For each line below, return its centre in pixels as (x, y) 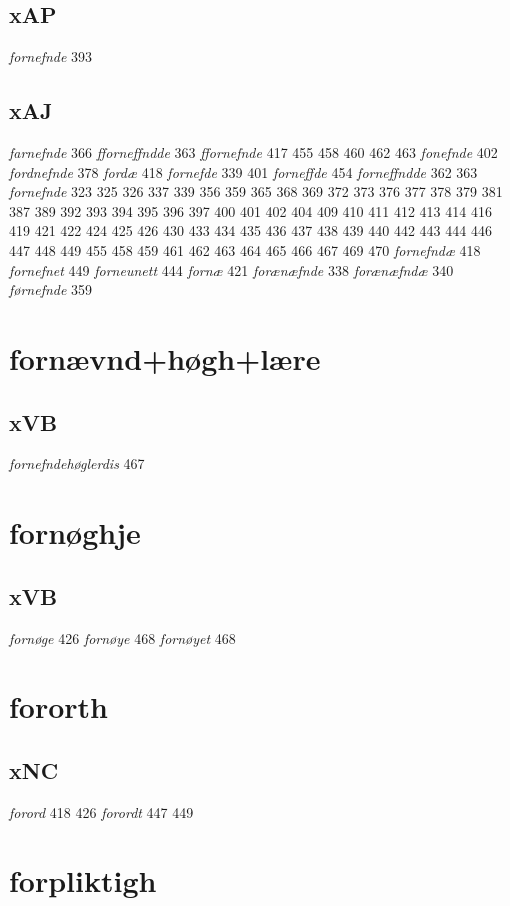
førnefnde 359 (51, 289)
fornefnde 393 (51, 56)
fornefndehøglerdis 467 (77, 463)
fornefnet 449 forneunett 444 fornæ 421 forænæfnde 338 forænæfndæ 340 (231, 269)
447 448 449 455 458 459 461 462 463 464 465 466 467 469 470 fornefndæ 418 (245, 249)
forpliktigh (83, 880)
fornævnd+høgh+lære (165, 357)
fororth (58, 706)
